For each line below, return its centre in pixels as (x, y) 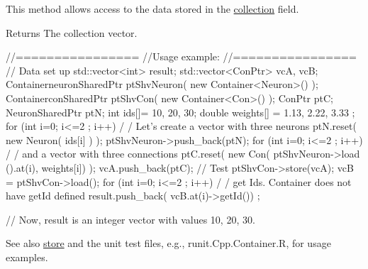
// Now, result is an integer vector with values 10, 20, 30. (130, 219)
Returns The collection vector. (72, 32)
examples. (27, 257)
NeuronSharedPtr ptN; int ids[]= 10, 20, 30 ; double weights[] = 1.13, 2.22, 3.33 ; (180, 112)
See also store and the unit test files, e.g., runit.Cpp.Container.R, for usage (168, 243)
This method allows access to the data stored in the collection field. (152, 9)
